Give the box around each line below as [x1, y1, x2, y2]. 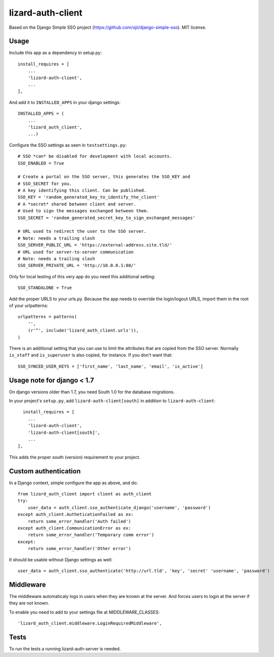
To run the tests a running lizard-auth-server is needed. [9, 646, 121, 652]
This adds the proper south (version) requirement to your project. [9, 454, 141, 460]
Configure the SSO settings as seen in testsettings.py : [9, 142, 127, 148]
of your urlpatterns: [9, 303, 48, 308]
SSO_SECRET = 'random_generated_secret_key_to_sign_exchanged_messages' [18, 215, 195, 221]
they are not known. [9, 600, 49, 606]
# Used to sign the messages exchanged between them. [18, 208, 149, 214]
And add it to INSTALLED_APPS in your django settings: [9, 99, 121, 105]
